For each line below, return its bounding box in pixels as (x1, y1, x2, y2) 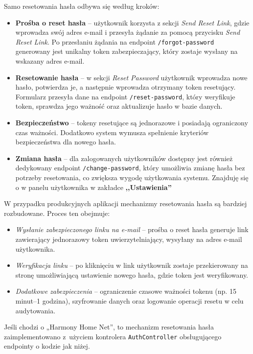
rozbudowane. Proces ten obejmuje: (4, 208, 110, 218)
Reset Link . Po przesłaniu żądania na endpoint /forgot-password (15, 36, 214, 47)
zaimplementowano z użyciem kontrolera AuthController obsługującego (4, 331, 222, 341)
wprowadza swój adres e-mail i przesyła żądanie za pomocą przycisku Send (15, 27, 240, 37)
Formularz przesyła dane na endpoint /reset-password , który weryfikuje (15, 91, 235, 101)
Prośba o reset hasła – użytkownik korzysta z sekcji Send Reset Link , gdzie (15, 17, 250, 27)
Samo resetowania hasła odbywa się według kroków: (4, 1, 160, 11)
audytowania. (15, 305, 56, 315)
